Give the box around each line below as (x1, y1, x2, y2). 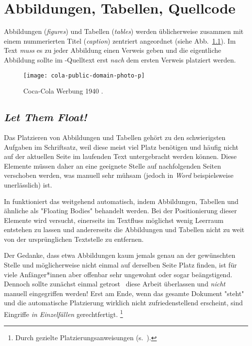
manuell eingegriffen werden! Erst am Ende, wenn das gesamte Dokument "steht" (4, 288, 244, 298)
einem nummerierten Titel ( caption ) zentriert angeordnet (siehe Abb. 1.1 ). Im (4, 35, 236, 46)
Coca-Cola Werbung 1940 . (23, 86, 103, 96)
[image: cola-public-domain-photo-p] (23, 72, 145, 79)
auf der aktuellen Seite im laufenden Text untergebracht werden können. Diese (4, 151, 237, 161)
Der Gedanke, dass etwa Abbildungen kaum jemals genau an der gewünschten (4, 250, 236, 260)
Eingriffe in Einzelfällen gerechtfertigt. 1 (4, 308, 123, 319)
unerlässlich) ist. (4, 179, 52, 189)
